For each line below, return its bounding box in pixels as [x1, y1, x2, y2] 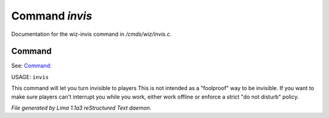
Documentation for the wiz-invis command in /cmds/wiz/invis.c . [11, 30, 172, 38]
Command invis [11, 9, 93, 23]
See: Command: [11, 62, 52, 69]
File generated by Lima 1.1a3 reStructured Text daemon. [11, 104, 152, 112]
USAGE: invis [11, 73, 49, 80]
